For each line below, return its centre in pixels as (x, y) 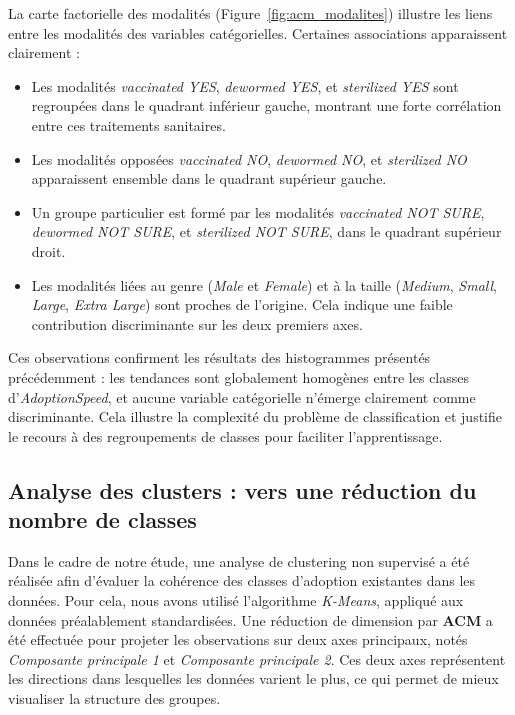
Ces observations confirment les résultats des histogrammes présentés (219, 357)
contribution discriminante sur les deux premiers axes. (197, 323)
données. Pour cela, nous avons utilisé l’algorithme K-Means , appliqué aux (236, 600)
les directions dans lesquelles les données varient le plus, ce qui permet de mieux (253, 678)
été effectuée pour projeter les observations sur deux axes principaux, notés (238, 639)
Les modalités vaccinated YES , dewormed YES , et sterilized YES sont (245, 85)
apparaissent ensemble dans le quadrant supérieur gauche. (209, 178)
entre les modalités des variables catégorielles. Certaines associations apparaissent (258, 32)
